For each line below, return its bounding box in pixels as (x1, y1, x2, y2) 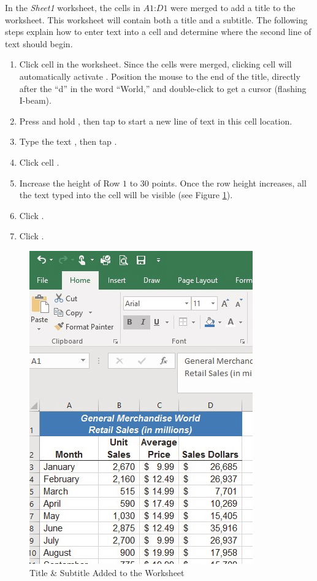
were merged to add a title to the (170, 1, 296, 13)
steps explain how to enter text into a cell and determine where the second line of (5, 25, 311, 38)
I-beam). (19, 94, 52, 107)
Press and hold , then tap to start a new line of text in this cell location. (19, 114, 292, 127)
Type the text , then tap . (19, 135, 117, 148)
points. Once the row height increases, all (151, 176, 307, 189)
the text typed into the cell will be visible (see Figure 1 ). (19, 188, 233, 201)
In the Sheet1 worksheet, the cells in (5, 1, 140, 13)
